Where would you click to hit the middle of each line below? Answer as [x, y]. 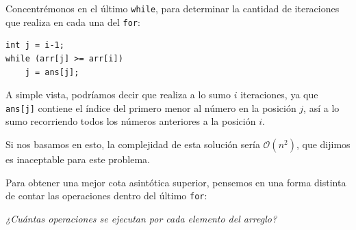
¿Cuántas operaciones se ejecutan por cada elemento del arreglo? [141, 218]
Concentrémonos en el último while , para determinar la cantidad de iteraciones [173, 8]
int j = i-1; [35, 45]
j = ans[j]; [52, 72]
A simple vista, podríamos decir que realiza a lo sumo [118, 95]
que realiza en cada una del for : [73, 21]
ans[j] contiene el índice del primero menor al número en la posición [151, 107]
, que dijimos [323, 144]
